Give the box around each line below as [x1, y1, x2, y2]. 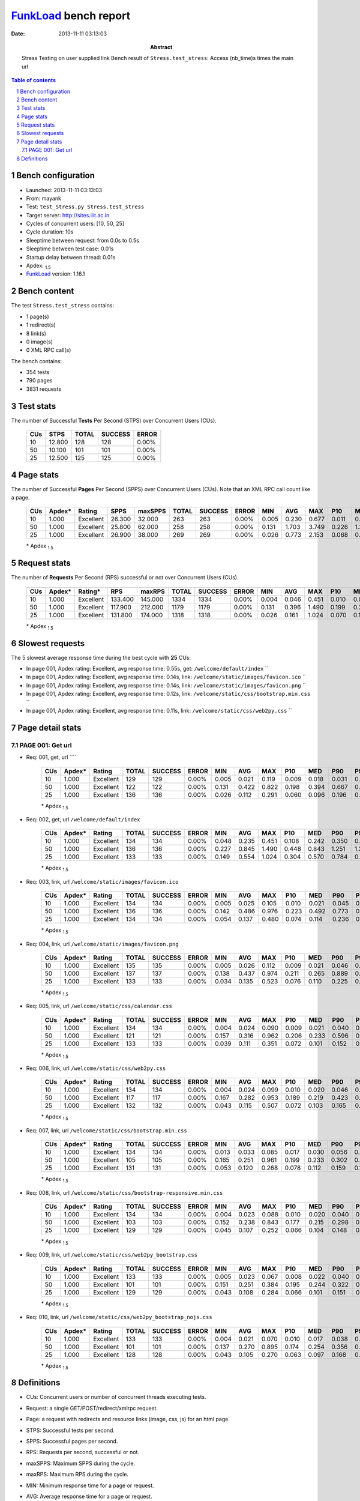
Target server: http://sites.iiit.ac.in [26, 211, 110, 219]
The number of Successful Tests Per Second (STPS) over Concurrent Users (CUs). [11, 417, 217, 424]
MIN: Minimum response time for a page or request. [26, 1482, 154, 1489]
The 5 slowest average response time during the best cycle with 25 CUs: [11, 654, 191, 661]
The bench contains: [11, 357, 62, 364]
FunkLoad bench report [11, 9, 131, 22]
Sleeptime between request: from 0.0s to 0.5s [26, 237, 139, 244]
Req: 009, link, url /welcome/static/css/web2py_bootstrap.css [26, 1251, 198, 1258]
